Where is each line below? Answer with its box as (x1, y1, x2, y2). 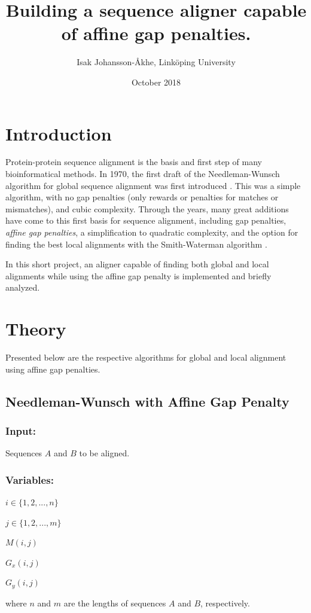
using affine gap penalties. (5, 362, 100, 375)
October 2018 (131, 75, 181, 88)
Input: (5, 423, 36, 438)
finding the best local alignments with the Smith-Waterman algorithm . (5, 237, 267, 250)
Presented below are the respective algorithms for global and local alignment (5, 351, 286, 364)
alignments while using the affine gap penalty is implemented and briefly (5, 269, 272, 282)
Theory (5, 316, 66, 341)
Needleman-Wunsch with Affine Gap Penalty (5, 392, 289, 410)
